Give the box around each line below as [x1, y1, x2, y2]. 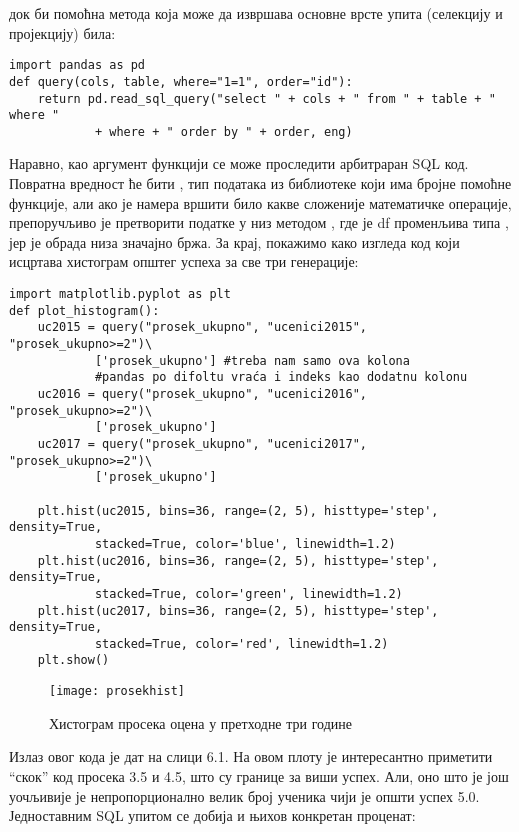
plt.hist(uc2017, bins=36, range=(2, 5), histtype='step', [37, 603, 439, 618]
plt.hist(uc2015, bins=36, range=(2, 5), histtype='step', [37, 503, 439, 518]
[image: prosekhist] [49, 684, 186, 699]
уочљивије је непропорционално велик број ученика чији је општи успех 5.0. [9, 785, 480, 806]
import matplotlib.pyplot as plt [9, 287, 231, 302]
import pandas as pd [9, 58, 146, 73]
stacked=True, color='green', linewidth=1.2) [94, 586, 403, 601]
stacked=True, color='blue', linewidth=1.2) [94, 536, 396, 551]
